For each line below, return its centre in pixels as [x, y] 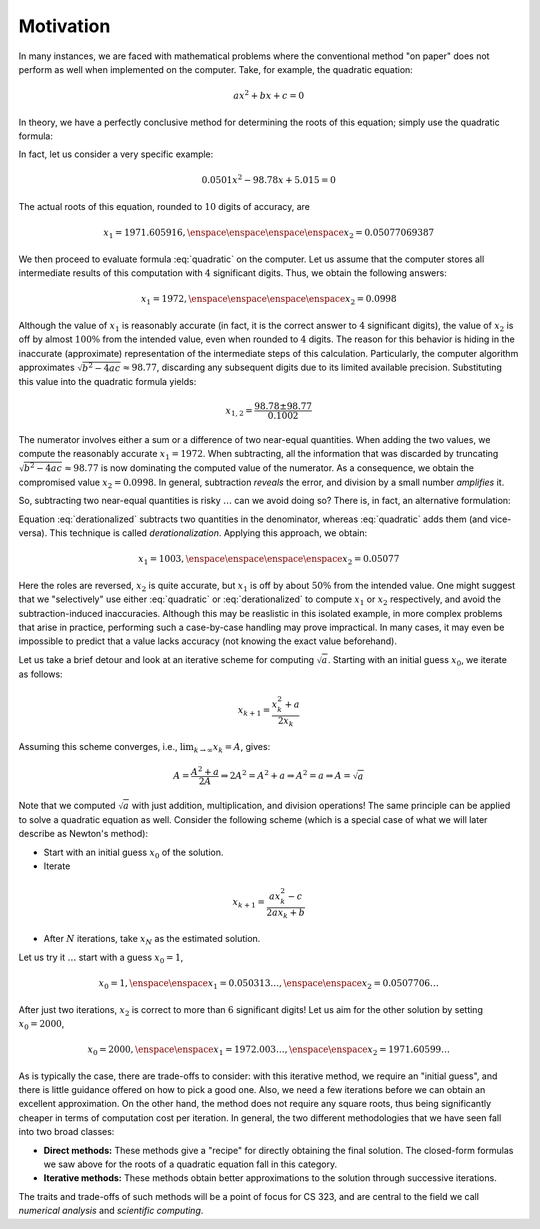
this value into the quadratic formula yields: [107, 381]
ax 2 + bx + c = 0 [269, 95]
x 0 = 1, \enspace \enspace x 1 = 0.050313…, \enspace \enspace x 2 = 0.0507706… [268, 984]
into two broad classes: [66, 1132]
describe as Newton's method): [83, 834]
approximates [46, 367]
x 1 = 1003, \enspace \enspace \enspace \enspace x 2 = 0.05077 [269, 560]
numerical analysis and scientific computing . [111, 1211]
